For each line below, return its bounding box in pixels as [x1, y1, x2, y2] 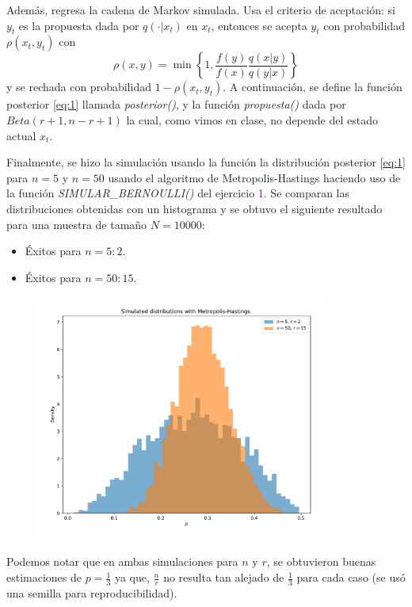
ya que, [114, 569, 150, 586]
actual [6, 127, 36, 143]
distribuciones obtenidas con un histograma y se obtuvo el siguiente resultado [6, 200, 383, 216]
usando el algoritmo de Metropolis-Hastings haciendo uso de [108, 169, 401, 185]
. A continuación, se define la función [223, 78, 402, 95]
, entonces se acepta [211, 17, 307, 33]
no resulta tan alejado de [163, 569, 284, 586]
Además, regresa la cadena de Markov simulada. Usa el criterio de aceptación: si [6, 2, 395, 17]
